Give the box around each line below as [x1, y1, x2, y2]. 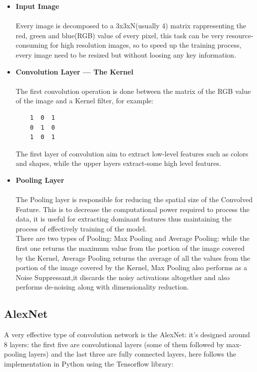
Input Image [15, 1, 60, 11]
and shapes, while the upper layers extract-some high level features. [15, 158, 221, 168]
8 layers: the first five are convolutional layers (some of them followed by [4, 339, 224, 349]
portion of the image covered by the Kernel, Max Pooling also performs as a [15, 262, 247, 273]
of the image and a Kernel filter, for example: [15, 95, 154, 106]
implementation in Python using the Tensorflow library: [4, 359, 174, 369]
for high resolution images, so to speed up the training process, [50, 40, 242, 50]
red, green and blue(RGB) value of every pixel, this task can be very [15, 30, 224, 40]
